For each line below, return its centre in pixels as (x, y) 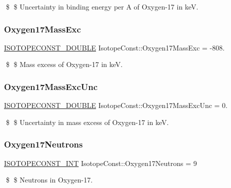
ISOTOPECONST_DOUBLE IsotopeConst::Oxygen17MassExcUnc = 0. (116, 105)
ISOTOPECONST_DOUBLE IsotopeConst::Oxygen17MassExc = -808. (114, 47)
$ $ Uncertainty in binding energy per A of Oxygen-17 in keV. (102, 6)
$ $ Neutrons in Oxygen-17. (49, 180)
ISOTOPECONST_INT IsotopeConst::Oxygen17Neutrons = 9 (100, 163)
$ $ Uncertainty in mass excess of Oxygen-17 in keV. (87, 122)
